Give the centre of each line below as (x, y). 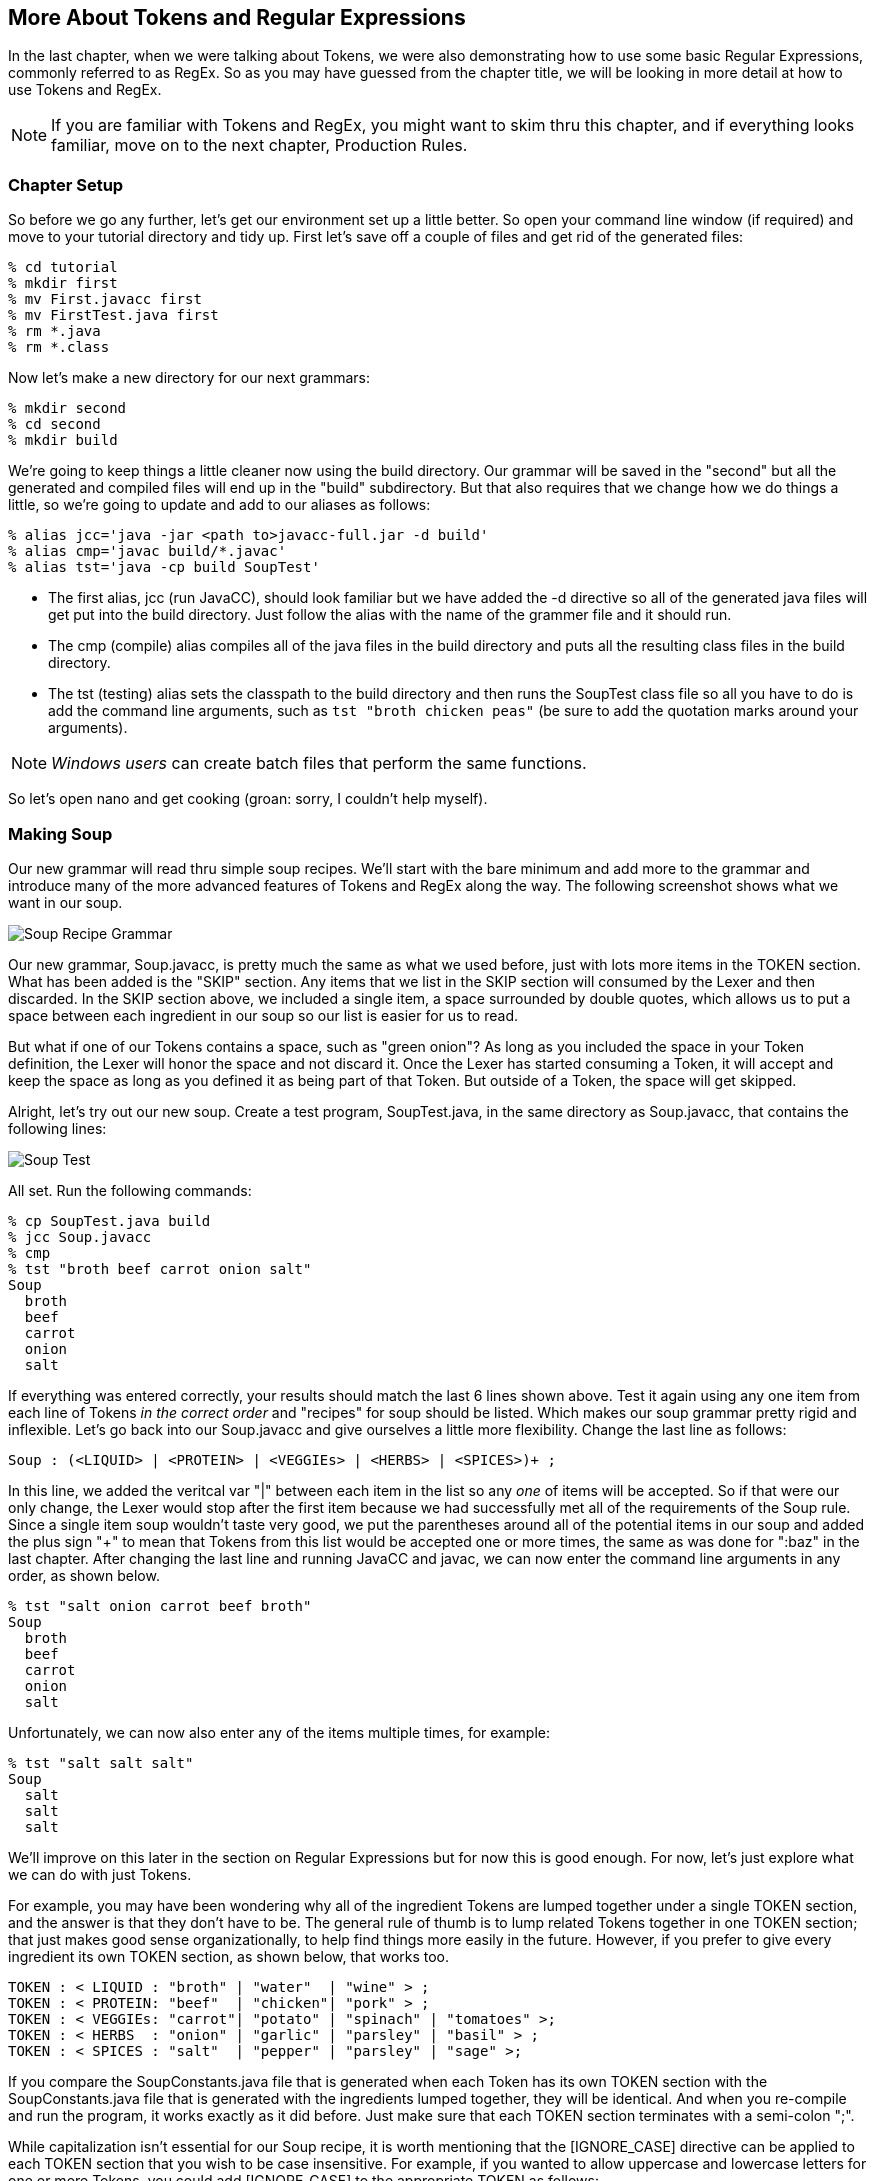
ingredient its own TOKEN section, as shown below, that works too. (229, 1956)
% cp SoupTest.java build (109, 1220)
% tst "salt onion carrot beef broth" (160, 1605)
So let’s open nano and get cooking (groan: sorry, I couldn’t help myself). (248, 799)
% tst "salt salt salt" (101, 1762)
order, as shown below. (84, 1575)
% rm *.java (54, 331)
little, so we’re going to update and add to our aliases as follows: (219, 505)
